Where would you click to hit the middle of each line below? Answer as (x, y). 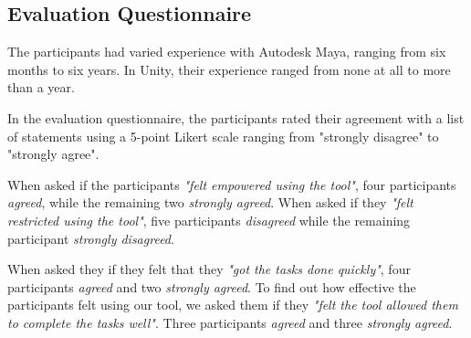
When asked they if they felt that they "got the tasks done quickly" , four (209, 269)
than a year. (41, 87)
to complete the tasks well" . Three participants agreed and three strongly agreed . (230, 322)
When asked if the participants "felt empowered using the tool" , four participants (232, 184)
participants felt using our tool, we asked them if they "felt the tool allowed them (233, 305)
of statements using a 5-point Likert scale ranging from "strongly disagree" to (223, 136)
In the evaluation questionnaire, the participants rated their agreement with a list (236, 117)
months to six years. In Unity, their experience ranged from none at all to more (229, 69)
